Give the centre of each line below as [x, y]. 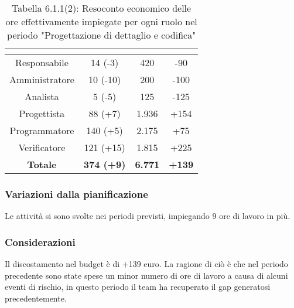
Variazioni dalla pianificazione [76, 194]
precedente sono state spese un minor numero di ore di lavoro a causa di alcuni [146, 275]
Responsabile [42, 62]
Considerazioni [40, 242]
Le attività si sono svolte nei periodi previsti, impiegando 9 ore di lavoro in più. [148, 216]
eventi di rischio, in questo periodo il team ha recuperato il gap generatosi [138, 287]
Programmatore [42, 130]
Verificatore [42, 147]
